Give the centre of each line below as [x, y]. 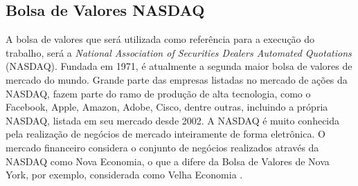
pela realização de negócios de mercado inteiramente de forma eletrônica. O [165, 134]
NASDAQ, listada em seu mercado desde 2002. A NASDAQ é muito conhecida [173, 120]
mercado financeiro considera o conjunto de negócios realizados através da [162, 147]
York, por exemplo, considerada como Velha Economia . [124, 175]
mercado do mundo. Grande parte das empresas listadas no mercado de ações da [177, 79]
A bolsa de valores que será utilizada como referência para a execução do [160, 39]
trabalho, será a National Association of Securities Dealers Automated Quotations [179, 52]
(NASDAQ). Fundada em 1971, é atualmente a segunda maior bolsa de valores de [179, 66]
